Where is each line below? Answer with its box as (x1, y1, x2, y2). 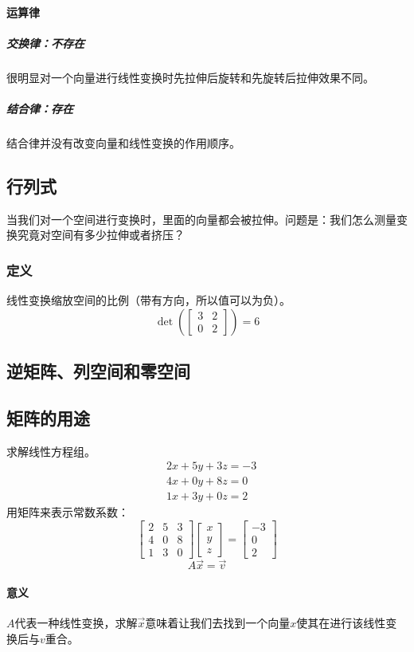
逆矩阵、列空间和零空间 (6, 359, 190, 383)
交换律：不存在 (6, 34, 84, 51)
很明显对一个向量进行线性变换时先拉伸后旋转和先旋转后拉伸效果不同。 (6, 69, 374, 85)
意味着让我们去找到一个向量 (145, 615, 291, 631)
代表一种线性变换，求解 (14, 615, 138, 631)
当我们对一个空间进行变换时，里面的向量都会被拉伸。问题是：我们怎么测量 (6, 210, 396, 227)
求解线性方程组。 (6, 442, 96, 459)
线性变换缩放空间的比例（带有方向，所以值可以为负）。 (6, 292, 291, 308)
